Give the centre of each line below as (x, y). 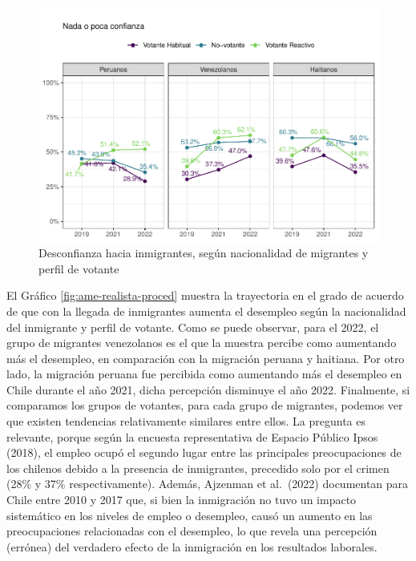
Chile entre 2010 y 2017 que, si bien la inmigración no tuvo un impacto (182, 500)
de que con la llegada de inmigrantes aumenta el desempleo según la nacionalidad (206, 311)
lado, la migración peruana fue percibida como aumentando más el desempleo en (204, 374)
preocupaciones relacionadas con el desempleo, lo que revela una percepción (192, 531)
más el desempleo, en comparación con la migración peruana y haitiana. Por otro (206, 358)
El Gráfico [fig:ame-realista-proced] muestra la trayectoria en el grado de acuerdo (205, 295)
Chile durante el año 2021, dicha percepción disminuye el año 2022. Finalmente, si (208, 389)
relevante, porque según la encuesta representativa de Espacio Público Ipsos (192, 436)
